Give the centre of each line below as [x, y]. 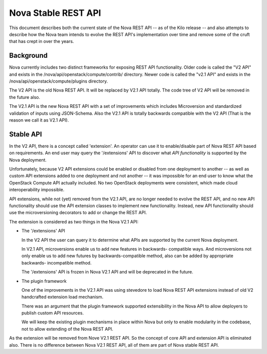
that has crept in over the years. [42, 42]
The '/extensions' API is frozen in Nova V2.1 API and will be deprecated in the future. [108, 272]
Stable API [25, 134]
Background [28, 56]
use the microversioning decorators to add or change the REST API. [78, 213]
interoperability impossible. [37, 190]
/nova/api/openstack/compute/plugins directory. [59, 81]
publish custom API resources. [53, 313]
